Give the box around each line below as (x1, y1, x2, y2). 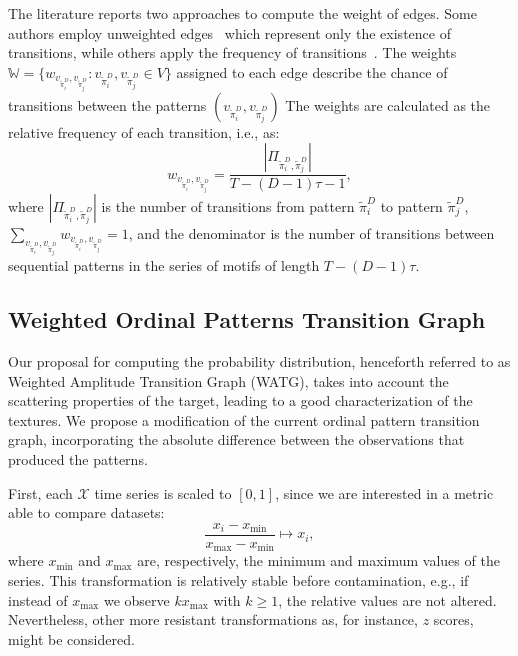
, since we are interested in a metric (275, 482, 494, 503)
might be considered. (8, 628, 135, 649)
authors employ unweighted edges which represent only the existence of (8, 22, 451, 43)
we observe (103, 589, 170, 610)
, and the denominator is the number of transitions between (128, 222, 495, 243)
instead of (8, 589, 68, 610)
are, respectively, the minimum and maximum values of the (137, 550, 500, 571)
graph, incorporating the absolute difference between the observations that (8, 429, 465, 450)
